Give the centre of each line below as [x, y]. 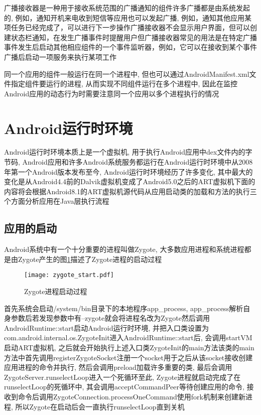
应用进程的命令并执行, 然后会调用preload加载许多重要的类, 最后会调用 [118, 367]
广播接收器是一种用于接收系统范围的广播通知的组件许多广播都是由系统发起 [127, 8]
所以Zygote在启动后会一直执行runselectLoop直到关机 [100, 406]
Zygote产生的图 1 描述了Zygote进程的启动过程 [90, 259]
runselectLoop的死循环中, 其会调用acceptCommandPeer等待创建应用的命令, [124, 387]
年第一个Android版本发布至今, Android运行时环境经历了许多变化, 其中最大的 [128, 171]
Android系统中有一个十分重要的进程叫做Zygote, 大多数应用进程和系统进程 [124, 249]
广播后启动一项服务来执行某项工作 [60, 56]
